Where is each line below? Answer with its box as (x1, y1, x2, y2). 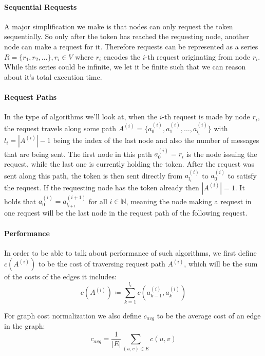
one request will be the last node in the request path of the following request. (4, 207, 248, 218)
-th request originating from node (145, 51, 250, 62)
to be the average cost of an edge (157, 310, 261, 321)
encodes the (103, 51, 141, 62)
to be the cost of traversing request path (38, 258, 165, 269)
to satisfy (228, 170, 257, 181)
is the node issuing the (186, 148, 257, 159)
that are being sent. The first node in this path (4, 148, 152, 159)
